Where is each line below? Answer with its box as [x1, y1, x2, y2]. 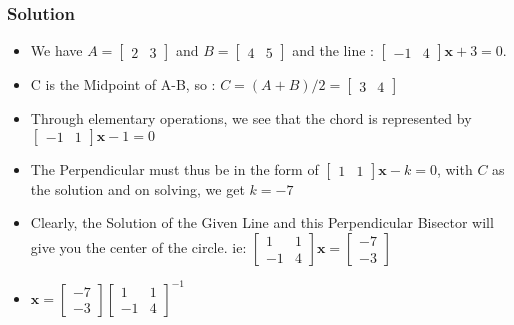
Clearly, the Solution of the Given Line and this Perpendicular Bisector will [30, 212, 494, 233]
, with [436, 158, 473, 179]
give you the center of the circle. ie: [30, 237, 247, 257]
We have [30, 40, 83, 61]
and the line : [292, 40, 374, 61]
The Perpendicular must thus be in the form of [30, 158, 319, 179]
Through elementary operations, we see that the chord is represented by [30, 108, 472, 129]
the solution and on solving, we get [30, 178, 245, 199]
